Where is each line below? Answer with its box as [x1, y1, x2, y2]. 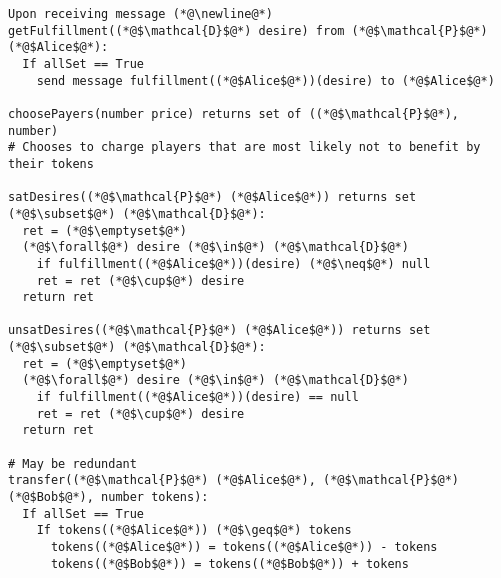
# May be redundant [8, 456, 137, 471]
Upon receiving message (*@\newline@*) [8, 7, 273, 21]
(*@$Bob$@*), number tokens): [8, 490, 209, 505]
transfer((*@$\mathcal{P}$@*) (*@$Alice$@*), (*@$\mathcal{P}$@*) [8, 473, 460, 488]
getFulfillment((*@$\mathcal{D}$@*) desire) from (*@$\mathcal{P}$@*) [8, 23, 488, 38]
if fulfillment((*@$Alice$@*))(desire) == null [36, 390, 359, 405]
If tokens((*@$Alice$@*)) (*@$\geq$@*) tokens [36, 523, 352, 538]
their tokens [8, 156, 94, 171]
